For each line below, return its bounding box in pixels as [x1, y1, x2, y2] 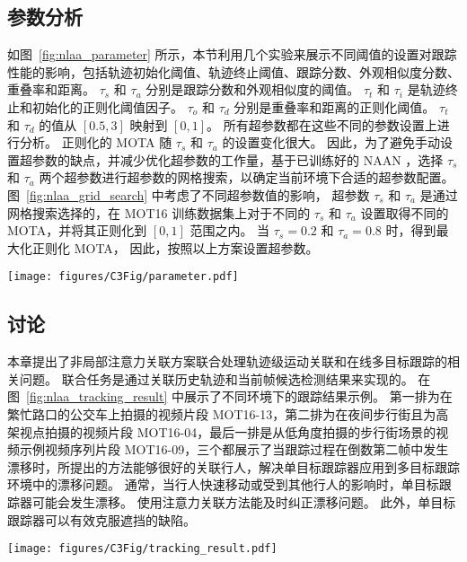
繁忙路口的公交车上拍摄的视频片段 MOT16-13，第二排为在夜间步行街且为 [7, 404, 436, 423]
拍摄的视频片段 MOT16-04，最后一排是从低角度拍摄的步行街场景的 [44, 422, 436, 441]
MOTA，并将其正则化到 [7, 221, 147, 240]
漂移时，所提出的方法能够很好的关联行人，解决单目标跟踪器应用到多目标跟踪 [7, 457, 460, 476]
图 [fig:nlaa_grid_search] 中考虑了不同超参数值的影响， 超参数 [7, 185, 370, 204]
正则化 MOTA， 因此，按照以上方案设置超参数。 [31, 238, 319, 257]
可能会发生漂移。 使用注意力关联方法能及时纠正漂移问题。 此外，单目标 [31, 492, 456, 511]
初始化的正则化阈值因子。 [31, 97, 183, 116]
